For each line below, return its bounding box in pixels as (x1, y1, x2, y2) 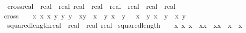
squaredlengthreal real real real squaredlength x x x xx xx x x (7, 20, 243, 30)
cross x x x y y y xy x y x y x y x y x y (4, 10, 186, 20)
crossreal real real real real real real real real (7, 1, 176, 11)
